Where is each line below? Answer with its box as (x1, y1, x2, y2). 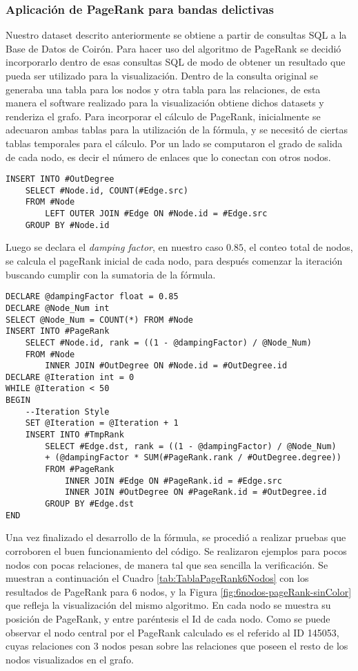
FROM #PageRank (45, 464, 115, 475)
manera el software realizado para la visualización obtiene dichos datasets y (6, 95, 324, 110)
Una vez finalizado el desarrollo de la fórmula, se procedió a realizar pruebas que (6, 530, 346, 545)
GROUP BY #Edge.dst (45, 499, 135, 509)
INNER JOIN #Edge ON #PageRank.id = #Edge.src (64, 475, 282, 486)
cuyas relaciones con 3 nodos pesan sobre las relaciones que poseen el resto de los (6, 639, 348, 653)
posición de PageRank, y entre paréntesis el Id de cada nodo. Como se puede (6, 611, 330, 625)
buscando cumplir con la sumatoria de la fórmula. (6, 267, 216, 281)
